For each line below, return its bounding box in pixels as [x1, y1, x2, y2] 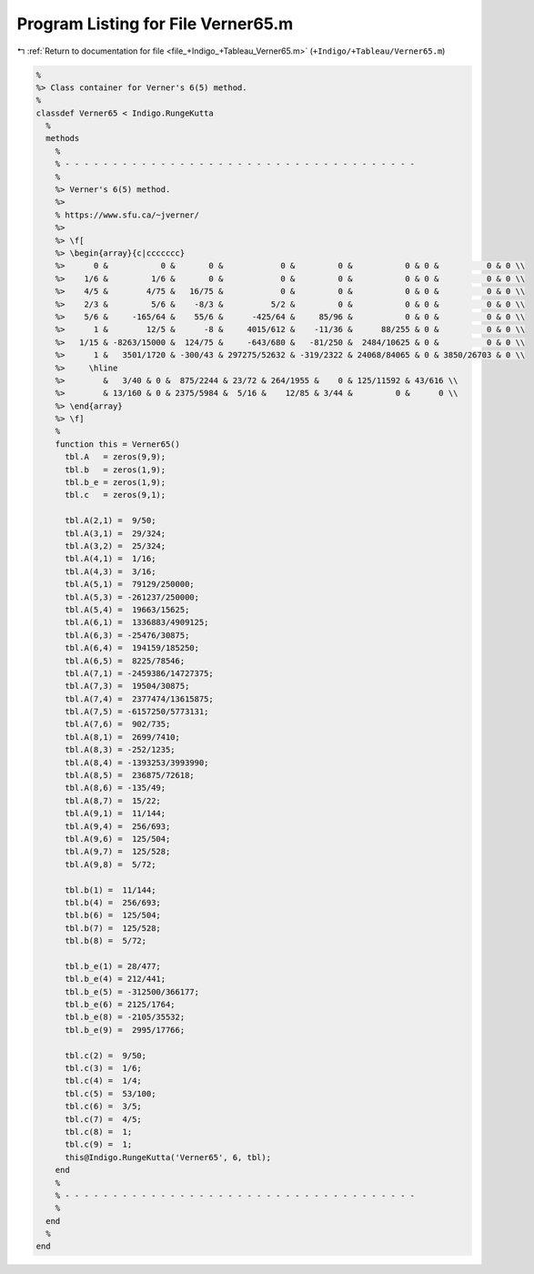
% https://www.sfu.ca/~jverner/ [55, 209, 200, 220]
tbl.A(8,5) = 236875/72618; [65, 770, 195, 781]
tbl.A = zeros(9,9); [65, 451, 166, 462]
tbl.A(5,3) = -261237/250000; [65, 591, 200, 602]
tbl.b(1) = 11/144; [65, 885, 156, 895]
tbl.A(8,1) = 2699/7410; [65, 732, 181, 742]
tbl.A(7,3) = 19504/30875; [65, 681, 190, 692]
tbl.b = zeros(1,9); [65, 464, 166, 475]
